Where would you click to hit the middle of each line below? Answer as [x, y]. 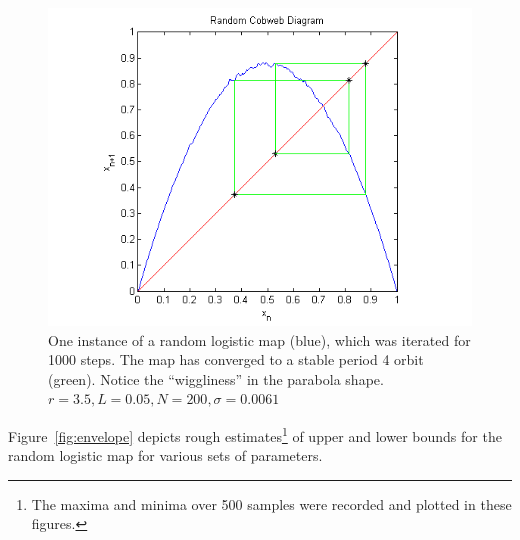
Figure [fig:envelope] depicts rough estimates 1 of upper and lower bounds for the [255, 434]
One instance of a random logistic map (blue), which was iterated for [259, 339]
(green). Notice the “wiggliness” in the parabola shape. [216, 378]
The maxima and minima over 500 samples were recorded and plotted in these [271, 503]
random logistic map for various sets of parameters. [165, 455]
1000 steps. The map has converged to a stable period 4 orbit [236, 359]
